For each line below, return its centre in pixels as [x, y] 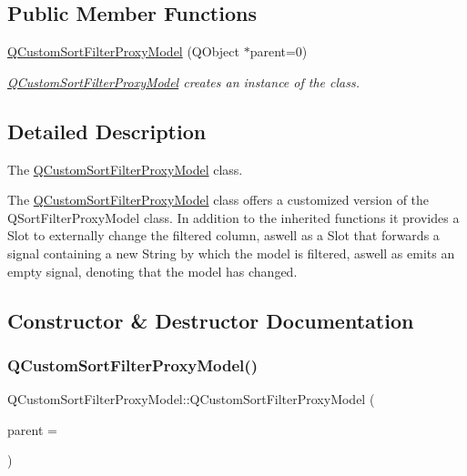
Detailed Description [107, 131]
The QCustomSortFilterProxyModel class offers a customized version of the [218, 200]
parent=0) [279, 51]
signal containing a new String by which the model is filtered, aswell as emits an [231, 253]
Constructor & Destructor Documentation [211, 320]
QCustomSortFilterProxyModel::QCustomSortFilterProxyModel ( [191, 399]
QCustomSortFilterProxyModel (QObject [123, 51]
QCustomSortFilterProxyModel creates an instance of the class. [183, 81]
